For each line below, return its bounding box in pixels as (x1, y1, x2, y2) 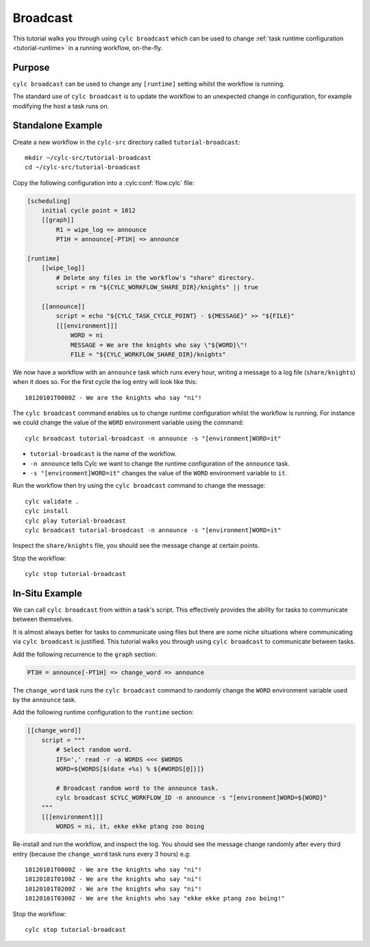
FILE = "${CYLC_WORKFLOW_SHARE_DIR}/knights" (70, 350, 226, 358)
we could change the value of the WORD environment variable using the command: (12, 418, 244, 427)
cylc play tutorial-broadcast (25, 516, 127, 525)
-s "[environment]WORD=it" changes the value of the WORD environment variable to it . (29, 469, 288, 477)
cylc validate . (25, 497, 79, 505)
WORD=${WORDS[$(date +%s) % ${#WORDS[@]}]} (56, 765, 205, 773)
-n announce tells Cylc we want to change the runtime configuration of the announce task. (29, 459, 291, 468)
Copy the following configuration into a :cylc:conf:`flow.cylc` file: (12, 178, 195, 187)
